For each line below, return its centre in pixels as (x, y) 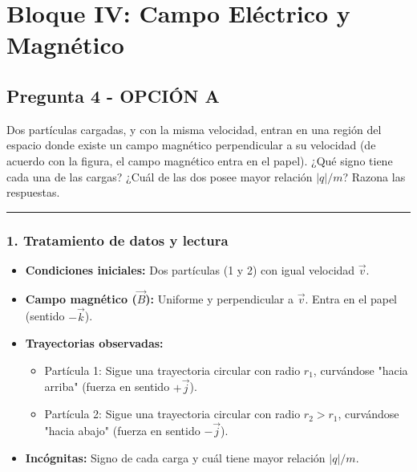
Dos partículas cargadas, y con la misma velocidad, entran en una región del (194, 129)
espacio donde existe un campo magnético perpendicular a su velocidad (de (191, 145)
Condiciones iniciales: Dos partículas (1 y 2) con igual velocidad (190, 269)
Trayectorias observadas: (94, 343)
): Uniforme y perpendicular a (219, 298)
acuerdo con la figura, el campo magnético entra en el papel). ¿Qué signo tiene (200, 160)
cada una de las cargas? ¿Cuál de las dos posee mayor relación (160, 176)
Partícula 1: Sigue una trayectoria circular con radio (172, 370)
